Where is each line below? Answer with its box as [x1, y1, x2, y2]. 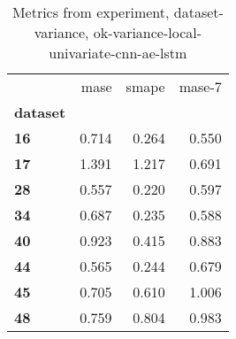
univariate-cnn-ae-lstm [49, 42, 187, 63]
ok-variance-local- [93, 22, 202, 42]
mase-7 [179, 76, 222, 96]
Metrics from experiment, [11, 2, 170, 22]
